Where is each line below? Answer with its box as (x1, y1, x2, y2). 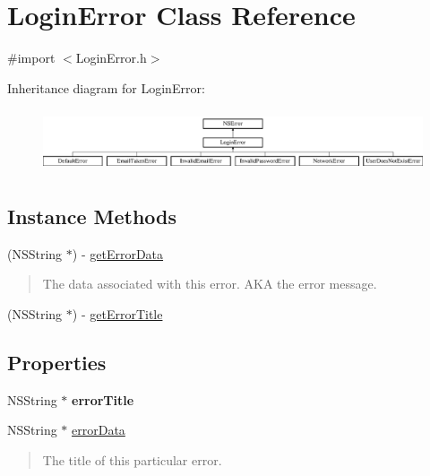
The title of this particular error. (42, 450, 222, 469)
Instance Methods (7, 202, 176, 229)
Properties (7, 348, 107, 376)
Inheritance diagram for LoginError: (7, 78, 205, 97)
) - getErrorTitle (72, 304, 163, 323)
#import (7, 48, 56, 67)
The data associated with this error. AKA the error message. (42, 274, 377, 293)
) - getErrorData (72, 244, 164, 263)
